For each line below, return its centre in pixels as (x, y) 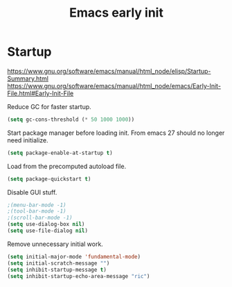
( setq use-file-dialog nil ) (48, 231)
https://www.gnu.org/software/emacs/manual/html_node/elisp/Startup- (109, 71)
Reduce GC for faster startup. (49, 106)
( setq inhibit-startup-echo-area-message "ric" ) (79, 276)
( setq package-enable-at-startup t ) (60, 153)
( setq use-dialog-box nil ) (46, 224)
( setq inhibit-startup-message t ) (57, 270)
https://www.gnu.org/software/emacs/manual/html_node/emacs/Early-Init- (114, 85)
